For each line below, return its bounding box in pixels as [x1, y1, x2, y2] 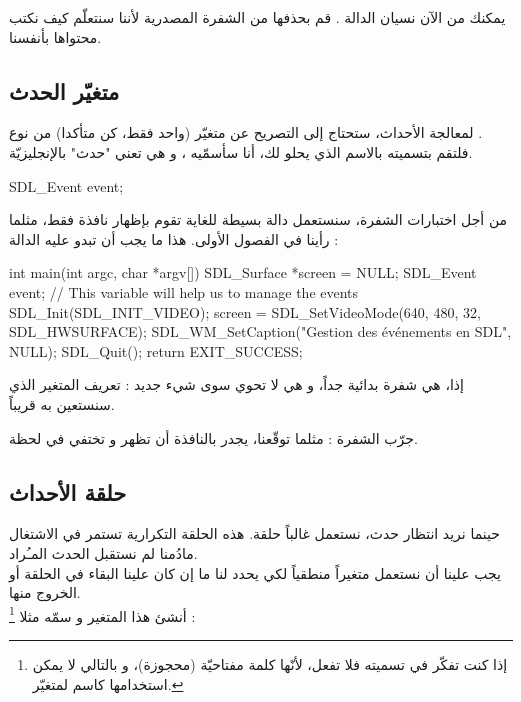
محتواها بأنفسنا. [9, 26, 102, 47]
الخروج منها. [9, 582, 81, 603]
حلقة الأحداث [9, 476, 127, 507]
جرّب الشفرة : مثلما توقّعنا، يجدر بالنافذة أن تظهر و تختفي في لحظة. [9, 427, 418, 448]
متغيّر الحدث [9, 75, 120, 106]
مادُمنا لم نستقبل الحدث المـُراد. [9, 542, 198, 563]
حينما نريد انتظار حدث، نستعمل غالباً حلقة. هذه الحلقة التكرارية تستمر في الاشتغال [9, 523, 500, 544]
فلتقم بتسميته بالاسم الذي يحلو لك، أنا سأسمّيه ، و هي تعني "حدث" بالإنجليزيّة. [9, 141, 473, 162]
